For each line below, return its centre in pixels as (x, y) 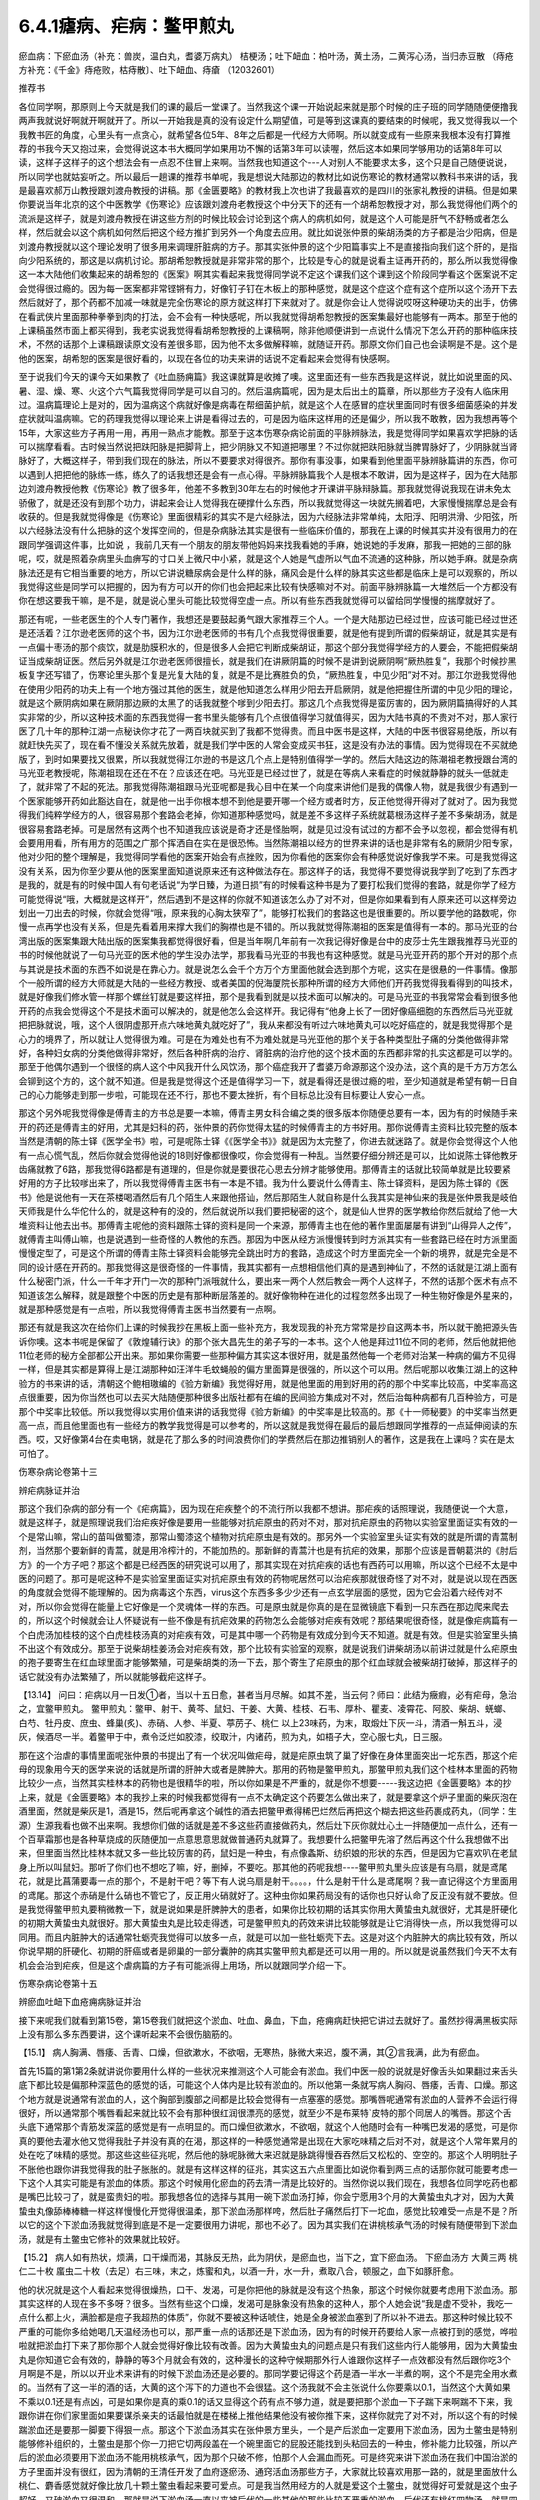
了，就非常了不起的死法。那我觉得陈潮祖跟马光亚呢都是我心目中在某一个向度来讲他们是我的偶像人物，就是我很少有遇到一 (268, 787)
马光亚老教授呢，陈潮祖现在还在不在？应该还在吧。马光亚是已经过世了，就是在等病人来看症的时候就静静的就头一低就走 (263, 773)
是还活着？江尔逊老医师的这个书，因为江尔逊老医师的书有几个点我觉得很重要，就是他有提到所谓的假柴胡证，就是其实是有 (268, 633)
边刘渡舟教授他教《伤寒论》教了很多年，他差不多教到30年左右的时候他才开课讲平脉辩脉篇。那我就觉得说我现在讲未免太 (265, 489)
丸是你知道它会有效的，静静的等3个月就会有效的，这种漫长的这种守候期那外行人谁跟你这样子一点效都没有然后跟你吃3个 (265, 2359)
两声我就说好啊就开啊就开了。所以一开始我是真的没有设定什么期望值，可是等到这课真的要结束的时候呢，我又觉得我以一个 (268, 121)
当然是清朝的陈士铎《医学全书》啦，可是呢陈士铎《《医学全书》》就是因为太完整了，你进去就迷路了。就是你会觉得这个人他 (268, 1141)
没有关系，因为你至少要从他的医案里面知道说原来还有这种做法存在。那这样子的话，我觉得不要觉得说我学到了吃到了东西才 (268, 871)
